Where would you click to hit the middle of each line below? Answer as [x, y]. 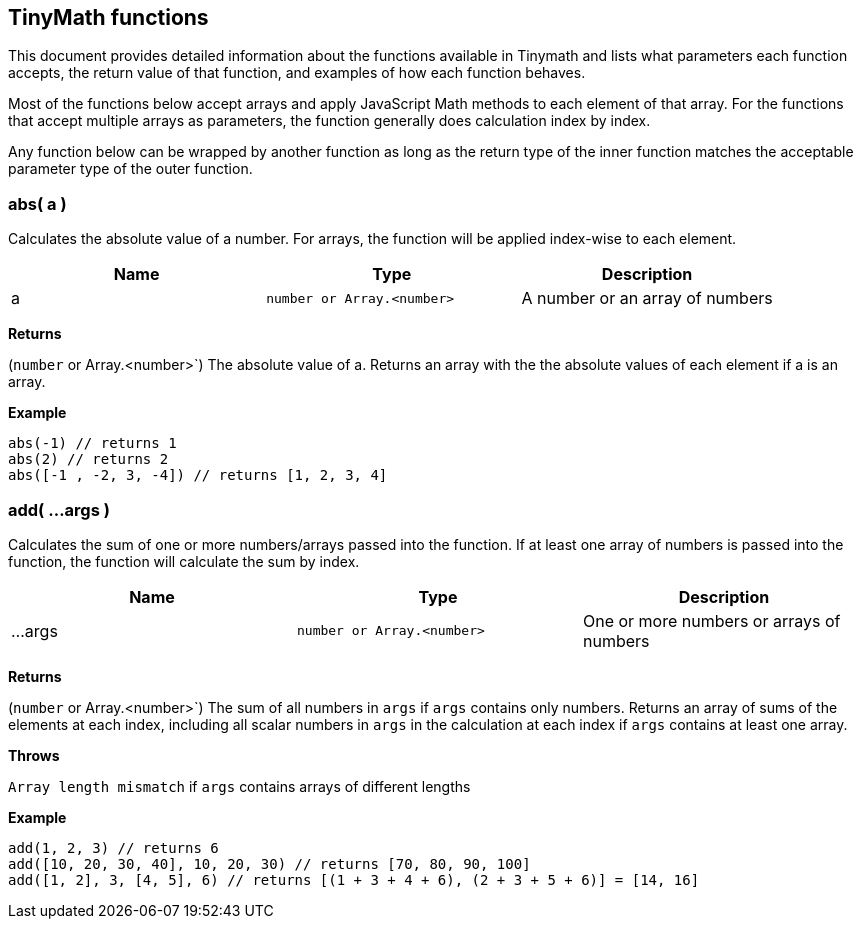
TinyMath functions [108, 17]
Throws [34, 755]
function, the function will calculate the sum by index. [184, 561]
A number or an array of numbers [647, 298]
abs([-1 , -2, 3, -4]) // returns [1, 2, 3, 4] [198, 475]
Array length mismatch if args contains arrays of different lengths [239, 786]
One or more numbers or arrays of [711, 620]
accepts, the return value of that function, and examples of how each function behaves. [297, 73]
